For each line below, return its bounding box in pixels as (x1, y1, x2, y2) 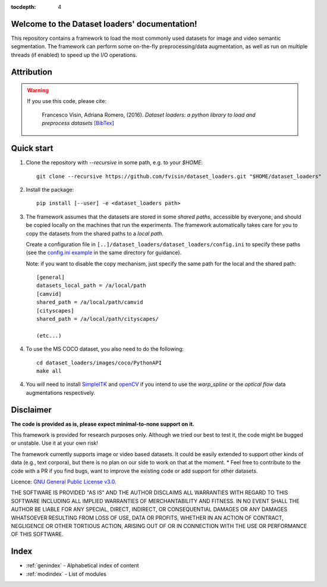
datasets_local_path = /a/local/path (36, 282, 147, 289)
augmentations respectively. (26, 389, 95, 396)
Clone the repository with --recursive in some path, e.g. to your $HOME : (26, 159, 203, 166)
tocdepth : (11, 4, 36, 10)
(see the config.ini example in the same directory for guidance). (26, 249, 182, 256)
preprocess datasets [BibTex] (42, 120, 114, 127)
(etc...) (36, 332, 62, 339)
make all (36, 367, 62, 374)
